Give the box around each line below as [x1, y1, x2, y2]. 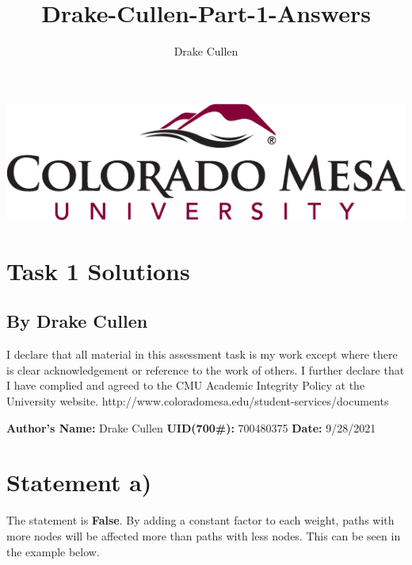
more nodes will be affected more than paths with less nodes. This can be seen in [6, 527, 401, 544]
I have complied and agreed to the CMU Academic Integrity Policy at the [6, 377, 365, 394]
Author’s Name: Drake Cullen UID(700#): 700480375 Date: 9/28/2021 [6, 419, 376, 436]
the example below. [6, 543, 100, 559]
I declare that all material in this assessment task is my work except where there [6, 346, 398, 363]
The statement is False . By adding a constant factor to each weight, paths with [6, 512, 395, 528]
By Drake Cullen [6, 309, 148, 333]
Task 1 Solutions [6, 254, 190, 286]
